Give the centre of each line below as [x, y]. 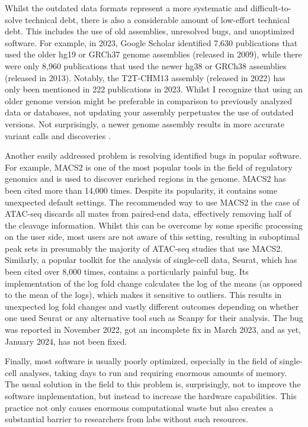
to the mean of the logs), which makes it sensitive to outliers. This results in [143, 295]
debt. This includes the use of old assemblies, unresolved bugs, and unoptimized [150, 31]
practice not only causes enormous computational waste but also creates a [139, 407]
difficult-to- [271, 8]
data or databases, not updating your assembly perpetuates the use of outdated [149, 112]
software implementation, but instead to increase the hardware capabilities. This [151, 396]
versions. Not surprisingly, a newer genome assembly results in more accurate [145, 123]
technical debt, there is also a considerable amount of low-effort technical [158, 19]
